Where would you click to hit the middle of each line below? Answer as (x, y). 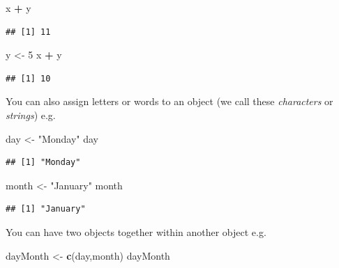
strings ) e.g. (31, 115)
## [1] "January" (46, 209)
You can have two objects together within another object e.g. (136, 231)
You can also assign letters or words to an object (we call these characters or (169, 101)
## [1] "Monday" (43, 163)
